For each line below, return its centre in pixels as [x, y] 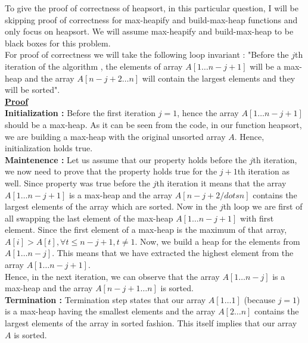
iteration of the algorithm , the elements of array [94, 66]
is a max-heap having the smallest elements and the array [110, 311]
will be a [265, 66]
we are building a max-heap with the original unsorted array [115, 136]
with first [257, 218]
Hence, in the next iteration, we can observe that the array [112, 276]
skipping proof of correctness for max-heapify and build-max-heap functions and [151, 19]
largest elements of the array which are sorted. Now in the [111, 206]
